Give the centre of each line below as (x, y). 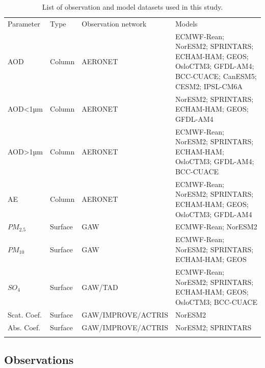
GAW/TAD (100, 287)
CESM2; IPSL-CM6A (209, 86)
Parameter (24, 23)
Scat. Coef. (25, 314)
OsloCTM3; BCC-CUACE (216, 302)
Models (186, 23)
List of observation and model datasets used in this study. (132, 7)
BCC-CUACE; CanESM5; (216, 76)
